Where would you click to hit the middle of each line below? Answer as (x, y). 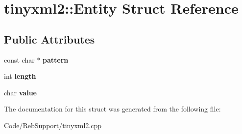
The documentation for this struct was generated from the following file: (112, 109)
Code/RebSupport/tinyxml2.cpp (53, 125)
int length (20, 76)
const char (19, 59)
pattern (56, 59)
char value (20, 92)
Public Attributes (49, 39)
